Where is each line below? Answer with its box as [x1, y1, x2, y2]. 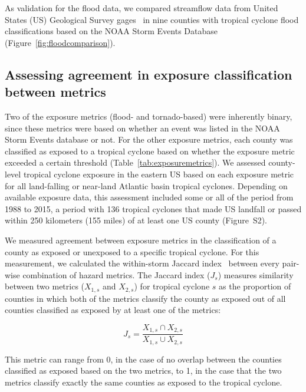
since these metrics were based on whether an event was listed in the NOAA [5, 121, 280, 134]
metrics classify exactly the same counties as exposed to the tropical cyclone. [5, 376, 282, 388]
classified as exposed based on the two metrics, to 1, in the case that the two [5, 364, 282, 377]
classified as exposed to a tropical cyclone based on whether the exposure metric [5, 144, 295, 157]
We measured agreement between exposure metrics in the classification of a [5, 233, 277, 246]
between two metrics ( [5, 280, 85, 292]
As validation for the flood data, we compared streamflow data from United [5, 2, 278, 14]
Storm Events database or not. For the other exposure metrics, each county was [5, 133, 293, 146]
